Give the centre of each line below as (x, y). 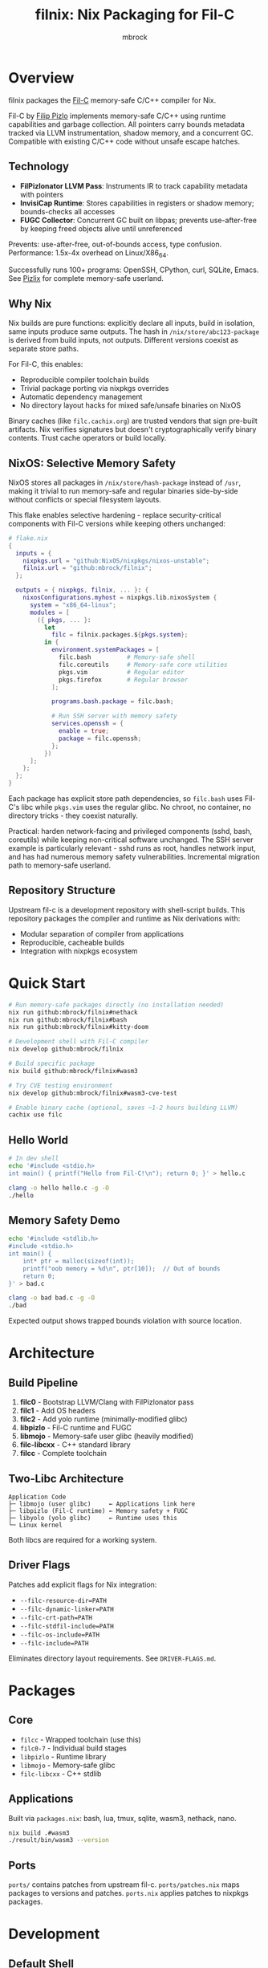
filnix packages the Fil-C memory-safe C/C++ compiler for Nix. (112, 100)
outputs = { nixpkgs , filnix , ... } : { (82, 590)
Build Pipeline (43, 1382)
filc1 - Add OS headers (58, 1411)
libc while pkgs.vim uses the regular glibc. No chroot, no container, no (136, 807)
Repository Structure (62, 890)
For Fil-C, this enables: (46, 364)
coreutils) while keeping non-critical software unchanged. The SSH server (131, 840)
